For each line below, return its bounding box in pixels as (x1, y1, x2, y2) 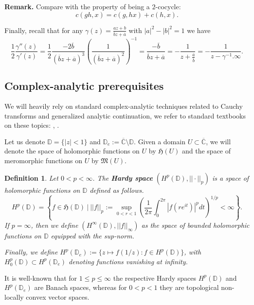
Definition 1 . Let (4, 172, 58, 183)
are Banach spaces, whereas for (34, 282, 127, 292)
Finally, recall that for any (4, 25, 83, 35)
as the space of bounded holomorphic (141, 220, 250, 230)
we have (187, 25, 211, 35)
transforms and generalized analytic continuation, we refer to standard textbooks (4, 110, 246, 120)
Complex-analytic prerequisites (4, 78, 164, 93)
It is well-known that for (4, 272, 77, 283)
